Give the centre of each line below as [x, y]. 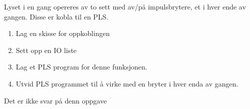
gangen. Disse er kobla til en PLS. [56, 16]
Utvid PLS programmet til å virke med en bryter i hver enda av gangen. [127, 83]
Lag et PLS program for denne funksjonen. [81, 67]
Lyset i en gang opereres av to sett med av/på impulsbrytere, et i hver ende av [125, 6]
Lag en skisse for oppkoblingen [63, 33]
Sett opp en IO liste [46, 50]
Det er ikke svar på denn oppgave [55, 100]
